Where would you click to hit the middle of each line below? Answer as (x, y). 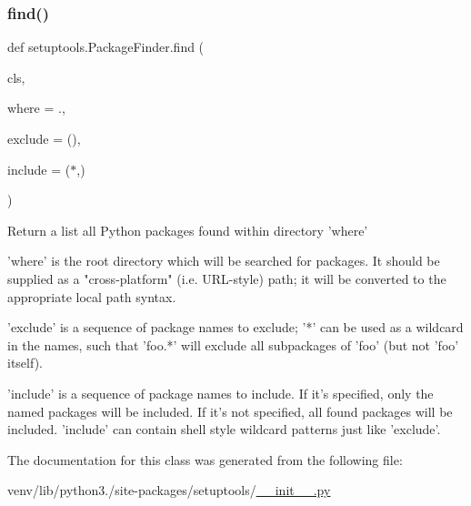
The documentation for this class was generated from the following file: (205, 459)
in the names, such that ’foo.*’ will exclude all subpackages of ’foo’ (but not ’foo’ (233, 344)
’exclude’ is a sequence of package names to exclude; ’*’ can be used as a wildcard (235, 327)
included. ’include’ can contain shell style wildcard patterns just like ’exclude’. (224, 429)
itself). (25, 363)
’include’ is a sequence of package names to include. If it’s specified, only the (220, 393)
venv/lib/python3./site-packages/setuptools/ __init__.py (169, 490)
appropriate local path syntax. (92, 296)
